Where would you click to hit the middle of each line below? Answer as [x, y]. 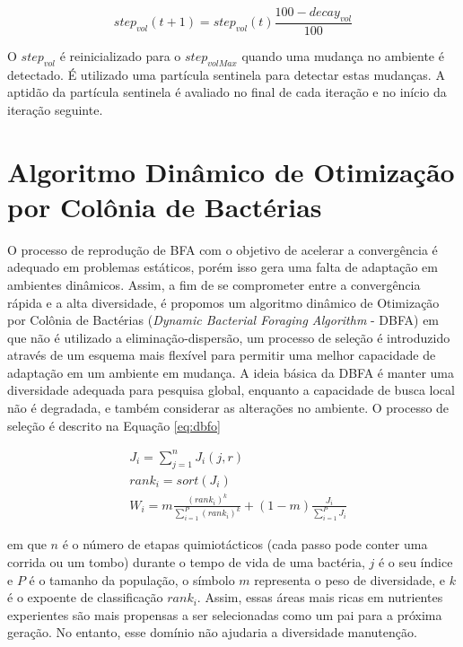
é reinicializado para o [120, 55]
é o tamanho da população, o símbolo [132, 579]
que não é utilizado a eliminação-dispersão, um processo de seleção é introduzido [229, 337]
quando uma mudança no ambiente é [343, 55]
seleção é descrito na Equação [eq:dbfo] [114, 425]
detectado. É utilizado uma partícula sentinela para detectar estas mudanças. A [226, 74]
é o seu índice [415, 561]
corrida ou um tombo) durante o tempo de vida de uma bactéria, [186, 561]
